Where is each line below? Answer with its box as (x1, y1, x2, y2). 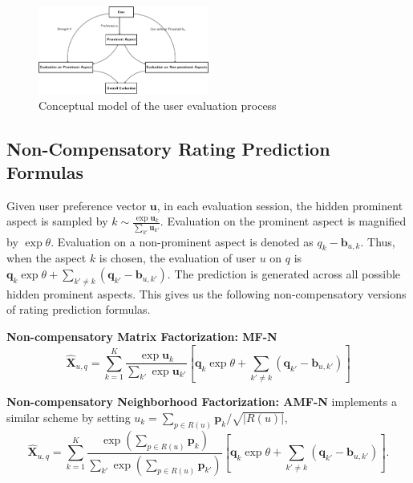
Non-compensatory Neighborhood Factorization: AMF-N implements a (6, 393, 397, 410)
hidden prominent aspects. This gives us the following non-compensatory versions (6, 285, 407, 302)
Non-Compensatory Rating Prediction (6, 136, 330, 160)
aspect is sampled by (6, 213, 108, 229)
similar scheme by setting (6, 408, 131, 425)
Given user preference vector (6, 197, 147, 213)
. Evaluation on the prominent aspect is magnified (160, 213, 407, 229)
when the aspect (6, 250, 87, 266)
